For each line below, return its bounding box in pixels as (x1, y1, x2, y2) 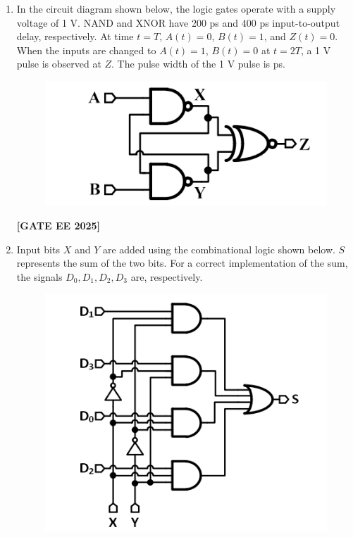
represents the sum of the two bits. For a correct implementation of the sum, (16, 255, 348, 270)
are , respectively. (130, 269, 203, 284)
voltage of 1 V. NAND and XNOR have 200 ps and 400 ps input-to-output (16, 15, 340, 30)
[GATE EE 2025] (16, 217, 101, 232)
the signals (16, 269, 63, 284)
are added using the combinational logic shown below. (102, 241, 335, 256)
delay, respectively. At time (16, 29, 134, 44)
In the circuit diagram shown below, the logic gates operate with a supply (16, 1, 336, 15)
